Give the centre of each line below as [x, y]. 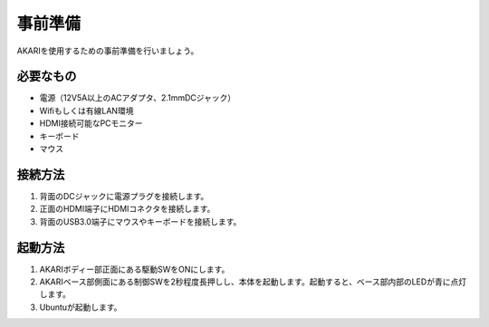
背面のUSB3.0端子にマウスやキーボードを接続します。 [140, 221]
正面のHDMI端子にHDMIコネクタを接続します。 [127, 209]
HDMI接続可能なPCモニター [91, 123]
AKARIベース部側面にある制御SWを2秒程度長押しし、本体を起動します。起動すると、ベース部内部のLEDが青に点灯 [253, 282]
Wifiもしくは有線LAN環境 [86, 111]
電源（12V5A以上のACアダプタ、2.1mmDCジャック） [138, 98]
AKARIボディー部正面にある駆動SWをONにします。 [134, 269]
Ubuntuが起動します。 [81, 307]
